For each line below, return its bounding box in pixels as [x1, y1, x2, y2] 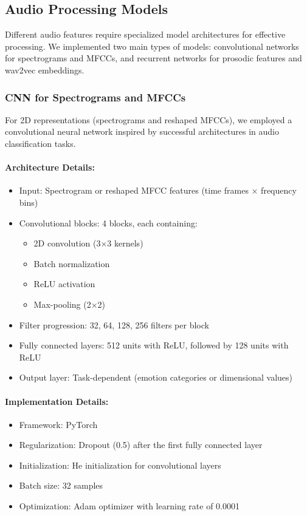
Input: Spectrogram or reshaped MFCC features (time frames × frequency [19, 184, 297, 197]
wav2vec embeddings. [5, 63, 85, 76]
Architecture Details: [5, 161, 95, 174]
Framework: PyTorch [19, 418, 98, 430]
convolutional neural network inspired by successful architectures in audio [5, 125, 279, 138]
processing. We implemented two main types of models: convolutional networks [5, 39, 299, 52]
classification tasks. [5, 137, 76, 149]
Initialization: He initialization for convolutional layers [19, 458, 221, 471]
